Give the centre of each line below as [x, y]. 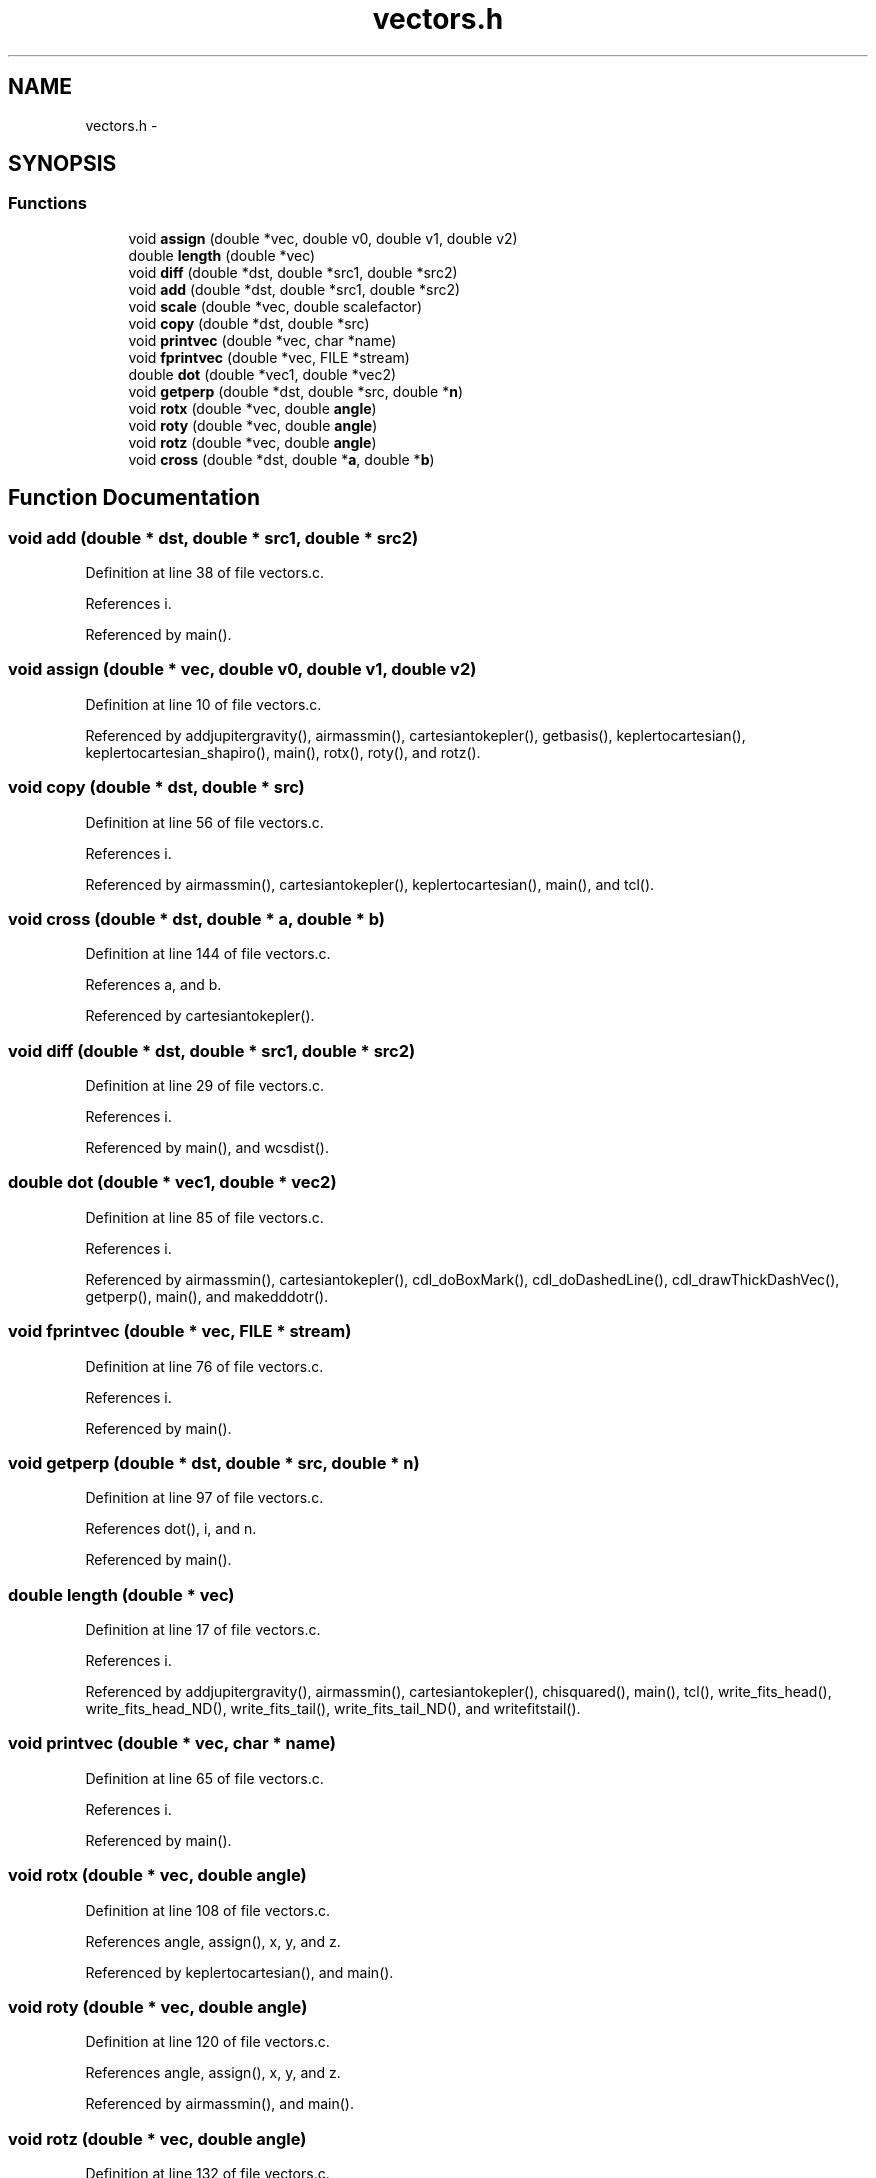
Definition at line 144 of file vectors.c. [208, 954]
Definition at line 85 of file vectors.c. [204, 1217]
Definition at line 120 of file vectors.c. [207, 2042]
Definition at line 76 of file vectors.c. [204, 1366]
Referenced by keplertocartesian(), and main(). [239, 1972]
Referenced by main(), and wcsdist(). [207, 1148]
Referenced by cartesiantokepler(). [200, 1016]
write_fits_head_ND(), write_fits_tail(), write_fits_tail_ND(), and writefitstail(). [333, 1709]
